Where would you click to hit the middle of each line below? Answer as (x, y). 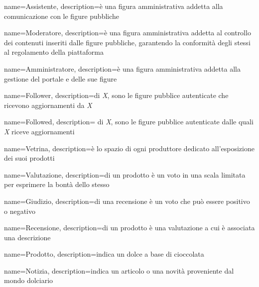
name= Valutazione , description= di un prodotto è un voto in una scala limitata (125, 174)
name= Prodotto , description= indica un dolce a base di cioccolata (104, 254)
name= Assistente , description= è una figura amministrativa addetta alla (114, 6)
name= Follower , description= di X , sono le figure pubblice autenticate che (116, 95)
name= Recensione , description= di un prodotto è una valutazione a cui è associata (129, 228)
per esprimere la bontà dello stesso (57, 184)
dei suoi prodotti (29, 158)
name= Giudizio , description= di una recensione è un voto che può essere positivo (127, 201)
